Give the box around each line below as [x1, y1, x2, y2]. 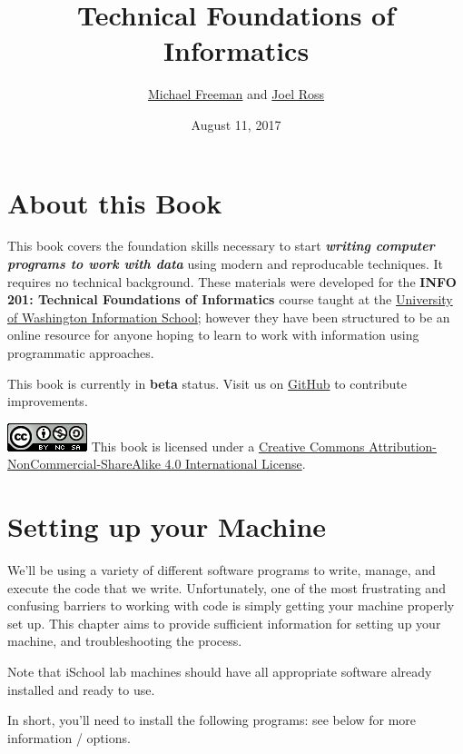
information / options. [7, 728, 131, 747]
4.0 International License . [164, 454, 306, 473]
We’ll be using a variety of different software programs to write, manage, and [7, 561, 436, 580]
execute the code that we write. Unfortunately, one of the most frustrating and [7, 578, 446, 597]
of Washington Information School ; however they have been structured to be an [7, 307, 450, 326]
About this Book [7, 184, 222, 221]
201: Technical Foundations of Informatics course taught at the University [7, 290, 453, 309]
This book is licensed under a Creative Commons [91, 436, 365, 455]
